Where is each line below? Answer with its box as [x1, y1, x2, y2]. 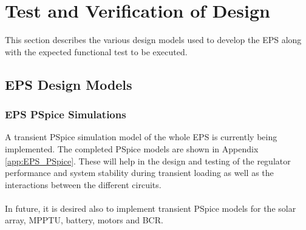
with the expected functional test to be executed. [5, 45, 188, 58]
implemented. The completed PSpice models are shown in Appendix [5, 142, 259, 155]
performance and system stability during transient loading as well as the [5, 166, 274, 179]
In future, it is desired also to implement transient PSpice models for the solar [5, 201, 296, 214]
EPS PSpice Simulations [5, 107, 126, 122]
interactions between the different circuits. [5, 178, 161, 191]
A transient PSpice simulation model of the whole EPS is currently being [5, 130, 277, 143]
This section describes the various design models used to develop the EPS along [5, 33, 302, 46]
